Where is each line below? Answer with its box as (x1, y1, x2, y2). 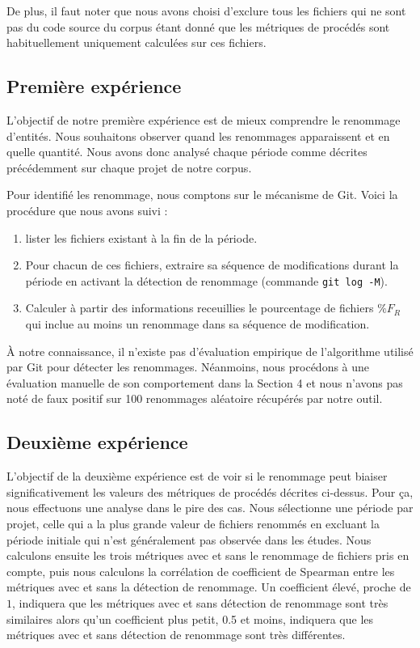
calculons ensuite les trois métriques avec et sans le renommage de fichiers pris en (6, 547, 409, 564)
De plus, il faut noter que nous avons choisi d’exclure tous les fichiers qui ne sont (6, 2, 406, 19)
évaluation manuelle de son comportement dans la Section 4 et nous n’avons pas (6, 374, 403, 391)
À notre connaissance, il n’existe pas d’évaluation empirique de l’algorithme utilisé (6, 342, 414, 359)
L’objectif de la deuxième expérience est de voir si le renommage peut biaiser (6, 468, 388, 485)
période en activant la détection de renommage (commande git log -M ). (25, 272, 388, 289)
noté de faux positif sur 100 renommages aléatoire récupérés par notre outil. (6, 390, 383, 407)
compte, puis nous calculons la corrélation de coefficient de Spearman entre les (6, 562, 395, 579)
